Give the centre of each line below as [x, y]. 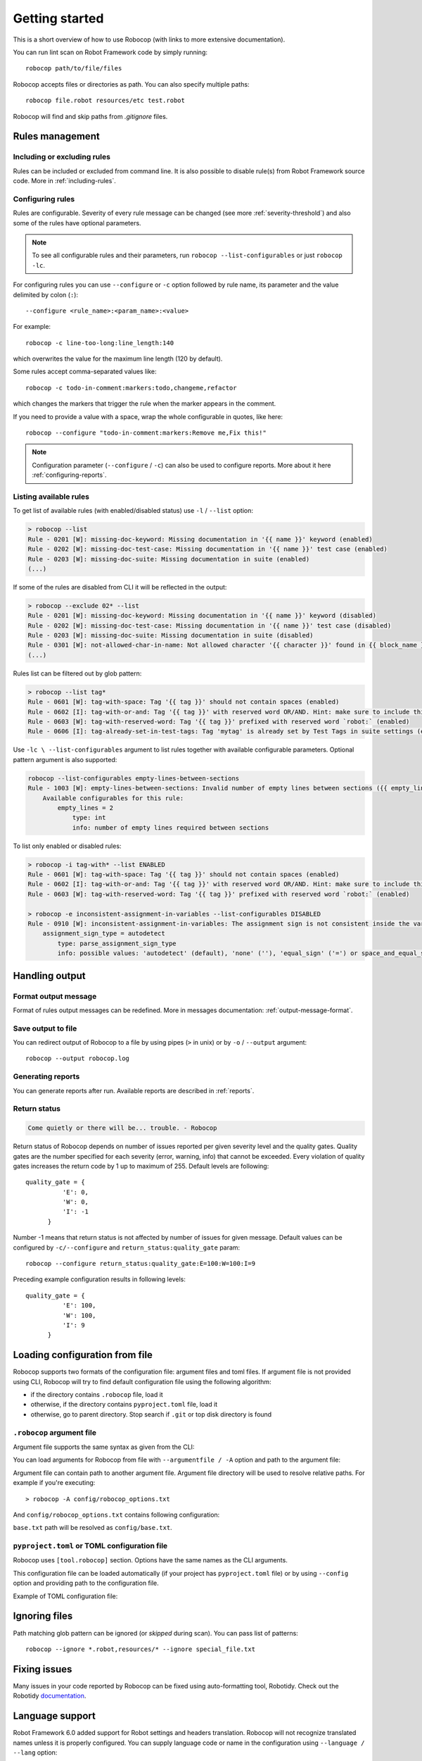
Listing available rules [51, 497]
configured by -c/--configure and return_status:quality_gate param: [127, 1247]
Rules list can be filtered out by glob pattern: [77, 673]
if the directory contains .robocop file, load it [97, 1395]
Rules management [56, 136]
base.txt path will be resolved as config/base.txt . [92, 1528]
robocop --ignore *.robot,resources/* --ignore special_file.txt [141, 1649]
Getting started [58, 18]
